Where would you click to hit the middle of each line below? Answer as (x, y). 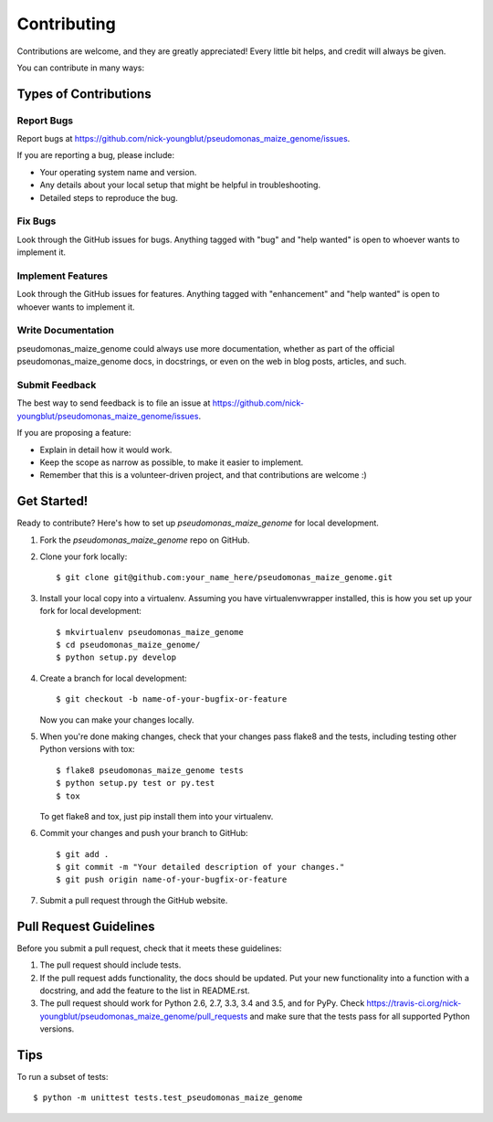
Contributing (66, 24)
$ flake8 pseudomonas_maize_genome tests (150, 770)
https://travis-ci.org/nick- (414, 1003)
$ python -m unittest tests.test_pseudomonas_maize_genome (168, 1098)
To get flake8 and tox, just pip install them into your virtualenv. (157, 816)
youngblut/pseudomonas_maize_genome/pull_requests (144, 1016)
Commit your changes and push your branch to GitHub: (144, 833)
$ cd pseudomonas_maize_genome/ (128, 645)
